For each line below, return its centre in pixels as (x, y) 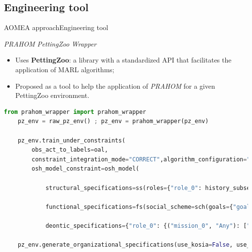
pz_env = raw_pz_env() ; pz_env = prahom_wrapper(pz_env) (113, 121)
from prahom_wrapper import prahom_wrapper (75, 112)
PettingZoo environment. (52, 95)
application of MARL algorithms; (65, 69)
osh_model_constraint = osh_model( (86, 169)
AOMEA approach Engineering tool (56, 27)
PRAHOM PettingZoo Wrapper (50, 43)
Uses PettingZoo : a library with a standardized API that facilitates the (123, 60)
